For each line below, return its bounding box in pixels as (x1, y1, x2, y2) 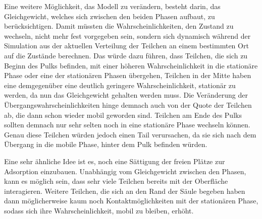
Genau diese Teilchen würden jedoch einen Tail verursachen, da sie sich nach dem (4, 129, 256, 139)
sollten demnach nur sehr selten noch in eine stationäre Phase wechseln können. (4, 119, 250, 130)
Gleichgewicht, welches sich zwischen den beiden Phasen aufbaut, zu (4, 11, 215, 21)
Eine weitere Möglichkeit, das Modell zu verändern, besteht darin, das (4, 1, 221, 11)
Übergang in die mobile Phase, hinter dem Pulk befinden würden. (4, 139, 207, 150)
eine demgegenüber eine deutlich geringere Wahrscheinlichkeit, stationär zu (4, 80, 236, 90)
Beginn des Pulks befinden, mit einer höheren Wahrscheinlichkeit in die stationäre (4, 60, 258, 70)
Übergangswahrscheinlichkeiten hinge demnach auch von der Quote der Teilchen (4, 99, 252, 110)
